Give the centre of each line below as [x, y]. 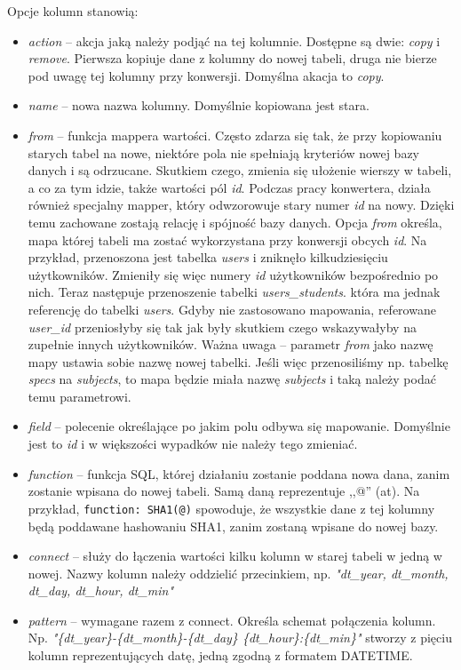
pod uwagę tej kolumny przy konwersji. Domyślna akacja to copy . [206, 75]
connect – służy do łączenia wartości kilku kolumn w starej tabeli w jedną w [235, 556]
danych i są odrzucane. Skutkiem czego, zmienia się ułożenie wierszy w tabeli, [240, 170]
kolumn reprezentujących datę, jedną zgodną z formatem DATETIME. [220, 655]
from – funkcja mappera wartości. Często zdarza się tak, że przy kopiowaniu [235, 135]
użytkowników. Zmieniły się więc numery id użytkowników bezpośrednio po [233, 274]
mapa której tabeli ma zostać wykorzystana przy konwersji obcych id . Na [227, 239]
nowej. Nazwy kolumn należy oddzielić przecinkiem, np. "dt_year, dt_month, [238, 573]
